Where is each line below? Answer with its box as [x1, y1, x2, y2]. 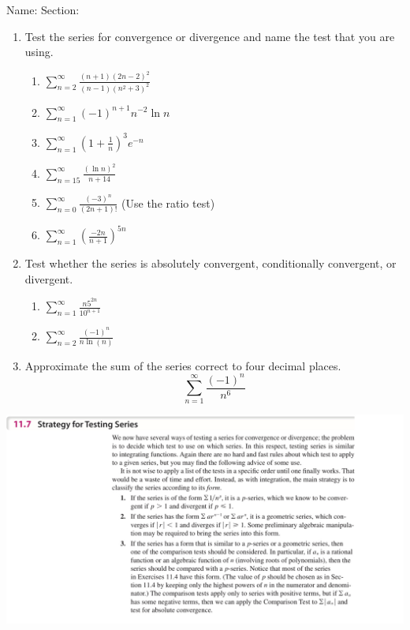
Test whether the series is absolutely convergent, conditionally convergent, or [24, 255, 397, 272]
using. [24, 43, 54, 60]
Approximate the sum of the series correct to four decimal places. [24, 357, 341, 373]
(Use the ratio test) [121, 194, 215, 211]
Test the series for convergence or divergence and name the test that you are [24, 28, 395, 44]
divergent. [24, 270, 73, 287]
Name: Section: [6, 2, 80, 17]
